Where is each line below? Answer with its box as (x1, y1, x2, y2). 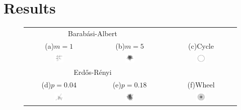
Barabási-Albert (68, 28, 117, 38)
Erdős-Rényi (73, 67, 112, 77)
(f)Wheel (187, 79, 215, 90)
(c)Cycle (188, 40, 214, 51)
